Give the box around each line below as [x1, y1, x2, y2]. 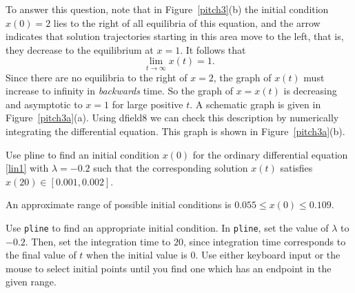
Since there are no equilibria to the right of [6, 70, 187, 84]
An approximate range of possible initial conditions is [6, 197, 232, 212]
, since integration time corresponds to [183, 234, 346, 248]
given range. [6, 274, 57, 289]
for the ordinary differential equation [192, 147, 348, 161]
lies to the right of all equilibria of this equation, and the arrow [53, 15, 321, 30]
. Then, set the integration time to [25, 234, 171, 248]
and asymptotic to [6, 97, 83, 111]
